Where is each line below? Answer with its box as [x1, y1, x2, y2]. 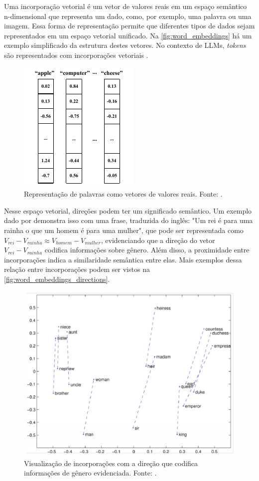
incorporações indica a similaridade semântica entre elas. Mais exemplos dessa [4, 254, 242, 264]
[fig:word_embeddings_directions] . [4, 273, 110, 284]
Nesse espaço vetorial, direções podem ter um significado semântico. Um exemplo [4, 205, 252, 216]
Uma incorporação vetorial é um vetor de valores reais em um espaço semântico [4, 1, 247, 11]
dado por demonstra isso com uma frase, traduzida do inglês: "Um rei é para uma [4, 215, 253, 226]
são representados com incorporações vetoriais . [4, 49, 148, 60]
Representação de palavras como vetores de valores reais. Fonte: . [24, 189, 223, 199]
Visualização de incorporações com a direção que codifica [24, 458, 198, 468]
